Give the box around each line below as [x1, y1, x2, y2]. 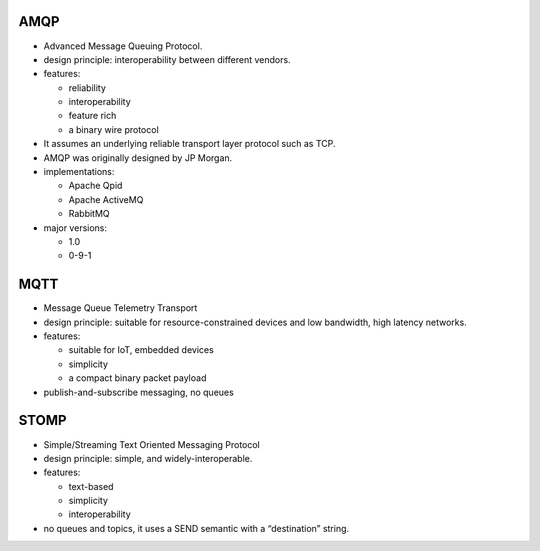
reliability [68, 81, 107, 94]
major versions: [43, 221, 108, 234]
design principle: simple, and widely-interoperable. [43, 452, 253, 464]
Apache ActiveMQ [68, 193, 144, 205]
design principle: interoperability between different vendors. [43, 53, 291, 65]
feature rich [68, 110, 117, 122]
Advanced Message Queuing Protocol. [43, 40, 203, 52]
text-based [68, 480, 114, 492]
